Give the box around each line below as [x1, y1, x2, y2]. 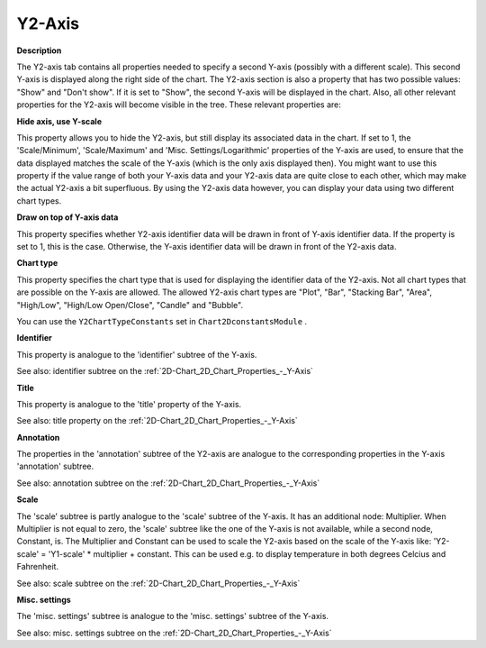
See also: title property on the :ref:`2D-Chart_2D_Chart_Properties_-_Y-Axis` [16, 415, 299, 426]
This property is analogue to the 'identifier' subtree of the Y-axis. [16, 349, 257, 360]
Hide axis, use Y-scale [16, 115, 103, 126]
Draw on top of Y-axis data [16, 212, 119, 223]
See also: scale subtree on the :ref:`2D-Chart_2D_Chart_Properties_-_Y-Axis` [16, 578, 301, 589]
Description [16, 45, 62, 56]
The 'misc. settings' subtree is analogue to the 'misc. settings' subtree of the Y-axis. [16, 611, 328, 622]
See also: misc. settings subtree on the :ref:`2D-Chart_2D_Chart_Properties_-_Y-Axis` [16, 627, 332, 638]
